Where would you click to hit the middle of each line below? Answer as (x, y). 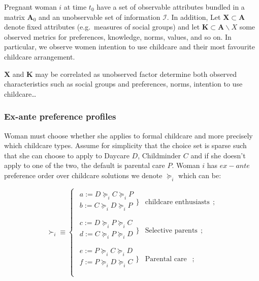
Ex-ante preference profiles (60, 116)
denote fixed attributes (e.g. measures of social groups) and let (102, 27)
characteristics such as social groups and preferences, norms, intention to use (123, 84)
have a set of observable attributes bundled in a (171, 7)
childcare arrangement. (40, 56)
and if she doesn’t (218, 155)
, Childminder (159, 155)
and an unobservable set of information (100, 17)
